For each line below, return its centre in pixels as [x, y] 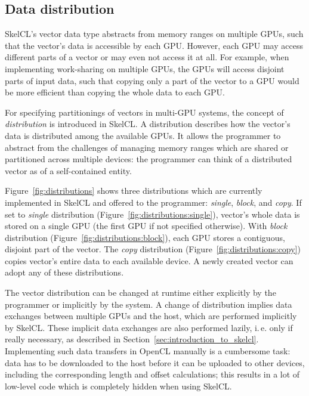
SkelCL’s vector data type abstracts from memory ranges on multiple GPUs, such [154, 34]
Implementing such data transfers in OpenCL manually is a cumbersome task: [148, 351]
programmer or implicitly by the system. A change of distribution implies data [149, 304]
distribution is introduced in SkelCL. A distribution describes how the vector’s [148, 124]
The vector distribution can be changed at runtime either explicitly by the [140, 293]
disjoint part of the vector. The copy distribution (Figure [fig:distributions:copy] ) [153, 249]
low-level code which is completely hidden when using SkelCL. [118, 386]
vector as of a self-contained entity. [68, 170]
